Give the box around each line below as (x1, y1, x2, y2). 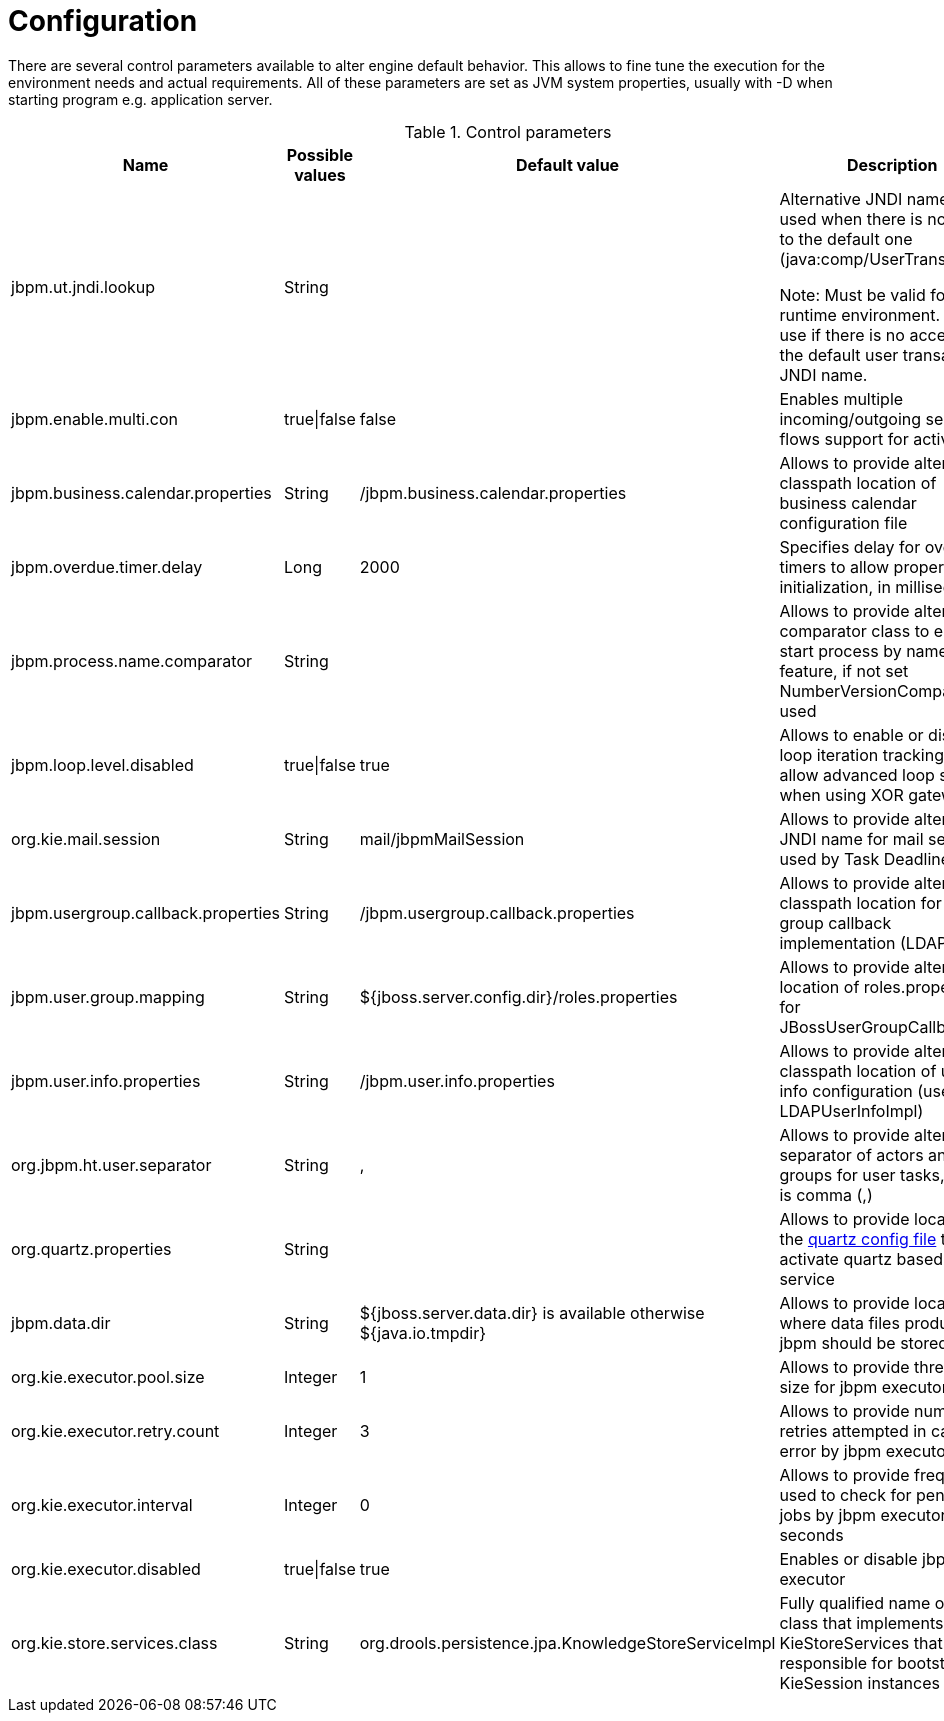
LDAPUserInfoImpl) (779, 1100, 924, 1121)
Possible (286, 144, 354, 165)
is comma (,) (779, 1184, 873, 1205)
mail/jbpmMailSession (359, 828, 525, 849)
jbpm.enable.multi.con (11, 408, 178, 429)
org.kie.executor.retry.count (11, 1420, 220, 1441)
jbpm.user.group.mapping (11, 986, 205, 1007)
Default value (515, 154, 620, 175)
